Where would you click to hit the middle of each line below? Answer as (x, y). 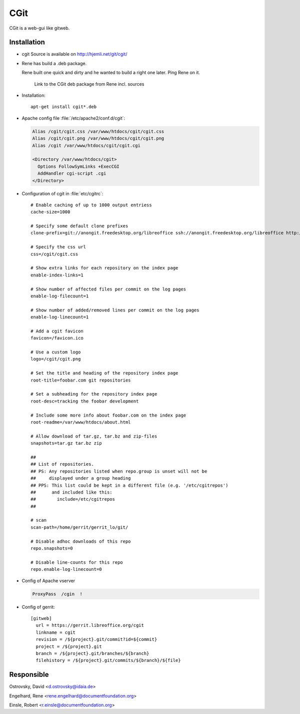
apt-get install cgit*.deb (64, 107)
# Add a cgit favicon (57, 331)
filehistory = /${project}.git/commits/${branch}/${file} (108, 660)
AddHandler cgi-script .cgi (72, 173)
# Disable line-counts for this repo (77, 562)
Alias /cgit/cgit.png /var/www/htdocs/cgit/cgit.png (98, 138)
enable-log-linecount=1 (60, 317)
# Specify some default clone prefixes (79, 226)
